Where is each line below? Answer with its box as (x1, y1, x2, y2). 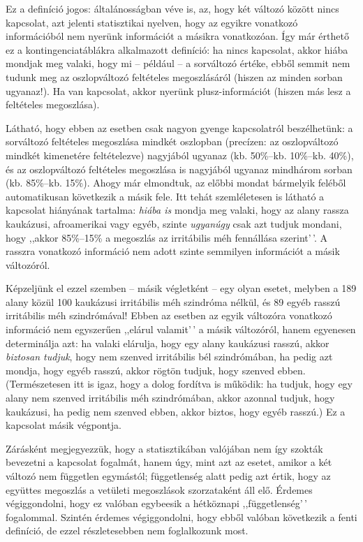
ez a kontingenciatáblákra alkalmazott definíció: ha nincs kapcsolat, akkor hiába (6, 42, 348, 57)
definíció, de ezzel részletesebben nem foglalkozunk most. (6, 523, 249, 538)
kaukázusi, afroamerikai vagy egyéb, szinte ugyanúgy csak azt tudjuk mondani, (6, 216, 342, 230)
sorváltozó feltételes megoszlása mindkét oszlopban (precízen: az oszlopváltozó (6, 134, 339, 149)
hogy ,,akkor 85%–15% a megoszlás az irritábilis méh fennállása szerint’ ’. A (6, 230, 327, 244)
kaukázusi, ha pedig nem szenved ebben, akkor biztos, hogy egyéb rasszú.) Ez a (6, 404, 346, 418)
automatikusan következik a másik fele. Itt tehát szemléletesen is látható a (6, 189, 325, 203)
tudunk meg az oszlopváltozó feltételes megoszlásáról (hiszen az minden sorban (6, 69, 343, 84)
